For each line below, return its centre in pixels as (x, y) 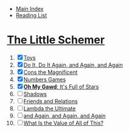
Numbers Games (45, 79)
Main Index (30, 9)
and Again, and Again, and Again (64, 116)
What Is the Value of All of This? (64, 123)
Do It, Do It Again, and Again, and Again (73, 65)
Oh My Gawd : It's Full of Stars (61, 86)
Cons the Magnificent (51, 72)
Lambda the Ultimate (50, 108)
